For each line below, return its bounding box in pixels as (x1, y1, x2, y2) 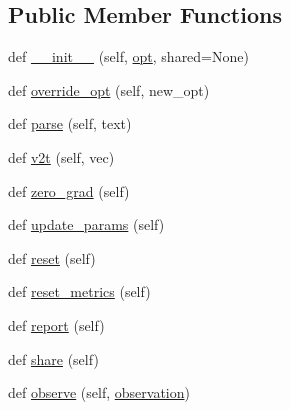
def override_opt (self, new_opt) (8, 79, 210, 100)
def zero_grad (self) (8, 180, 130, 201)
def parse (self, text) (8, 113, 132, 134)
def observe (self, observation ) (8, 382, 190, 403)
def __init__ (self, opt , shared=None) (8, 46, 249, 67)
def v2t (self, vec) (8, 146, 115, 167)
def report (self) (8, 314, 105, 335)
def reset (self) (8, 247, 96, 268)
